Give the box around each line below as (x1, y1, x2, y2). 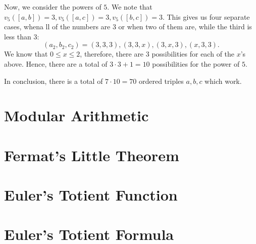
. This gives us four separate (162, 11, 250, 22)
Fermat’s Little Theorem (4, 144, 179, 165)
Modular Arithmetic (4, 105, 149, 126)
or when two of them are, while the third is (118, 21, 252, 32)
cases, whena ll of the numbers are (4, 21, 111, 32)
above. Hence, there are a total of (4, 58, 108, 69)
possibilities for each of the (151, 48, 235, 59)
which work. (204, 75, 242, 86)
